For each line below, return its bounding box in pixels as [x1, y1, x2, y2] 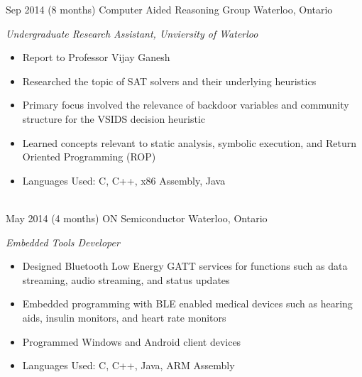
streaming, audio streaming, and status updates [22, 272, 230, 287]
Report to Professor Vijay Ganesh [22, 50, 170, 65]
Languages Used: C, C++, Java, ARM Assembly [22, 358, 235, 373]
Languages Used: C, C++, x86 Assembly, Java [22, 173, 226, 187]
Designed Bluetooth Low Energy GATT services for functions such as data [22, 258, 348, 273]
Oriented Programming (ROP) [22, 149, 156, 164]
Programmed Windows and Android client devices [22, 334, 241, 349]
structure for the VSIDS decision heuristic [22, 111, 206, 126]
